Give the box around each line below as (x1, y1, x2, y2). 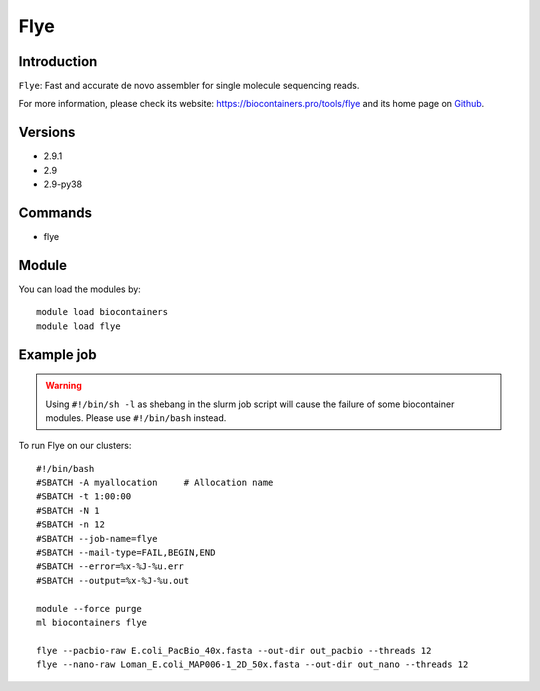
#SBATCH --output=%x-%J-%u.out (36, 575, 190, 586)
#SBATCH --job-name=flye (36, 533, 158, 544)
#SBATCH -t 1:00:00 (36, 491, 132, 502)
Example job (18, 346, 97, 363)
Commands (18, 204, 93, 221)
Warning (45, 380, 82, 392)
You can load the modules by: (18, 283, 142, 295)
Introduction (18, 53, 98, 70)
